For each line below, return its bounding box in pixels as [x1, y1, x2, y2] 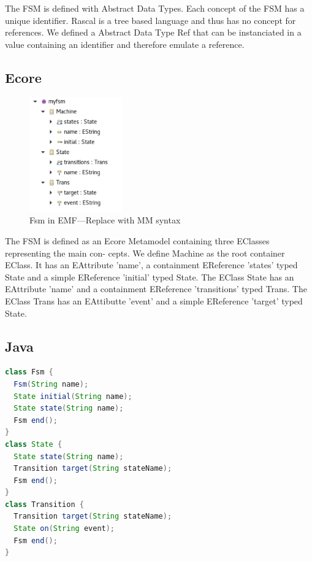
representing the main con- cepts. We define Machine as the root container [5, 246, 285, 259]
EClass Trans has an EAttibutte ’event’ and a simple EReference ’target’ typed [5, 294, 303, 307]
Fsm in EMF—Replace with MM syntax [29, 214, 181, 226]
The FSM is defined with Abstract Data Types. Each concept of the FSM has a [5, 2, 305, 14]
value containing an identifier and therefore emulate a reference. [5, 37, 245, 50]
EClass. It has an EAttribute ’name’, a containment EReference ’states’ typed [5, 258, 298, 271]
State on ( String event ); [13, 524, 115, 533]
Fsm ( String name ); [13, 379, 89, 389]
